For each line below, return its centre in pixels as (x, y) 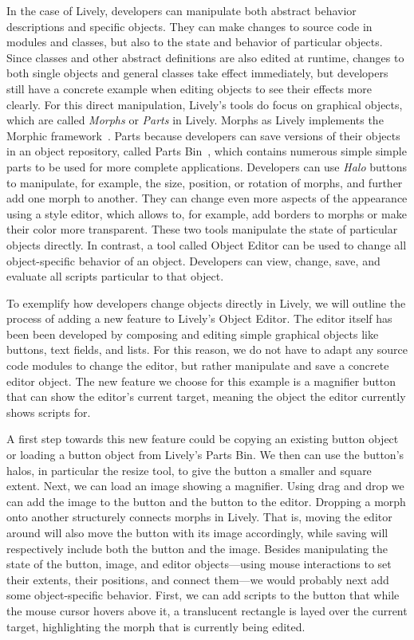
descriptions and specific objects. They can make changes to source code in (189, 26)
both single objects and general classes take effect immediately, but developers (197, 73)
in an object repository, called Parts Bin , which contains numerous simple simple (207, 151)
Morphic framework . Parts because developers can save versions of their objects (203, 135)
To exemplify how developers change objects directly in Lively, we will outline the (206, 302)
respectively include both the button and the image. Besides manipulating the (197, 548)
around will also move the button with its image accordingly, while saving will (197, 532)
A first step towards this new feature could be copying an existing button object (203, 439)
